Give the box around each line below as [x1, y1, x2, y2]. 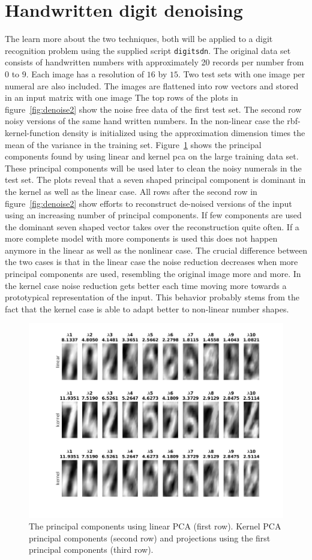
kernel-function [5, 126, 60, 139]
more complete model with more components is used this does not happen [5, 232, 278, 245]
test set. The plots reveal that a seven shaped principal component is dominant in [5, 173, 306, 186]
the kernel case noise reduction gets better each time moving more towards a [5, 279, 287, 291]
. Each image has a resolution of [26, 67, 145, 80]
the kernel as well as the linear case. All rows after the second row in [5, 185, 257, 197]
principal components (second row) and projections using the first [29, 531, 271, 544]
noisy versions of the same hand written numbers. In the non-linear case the [5, 115, 284, 127]
